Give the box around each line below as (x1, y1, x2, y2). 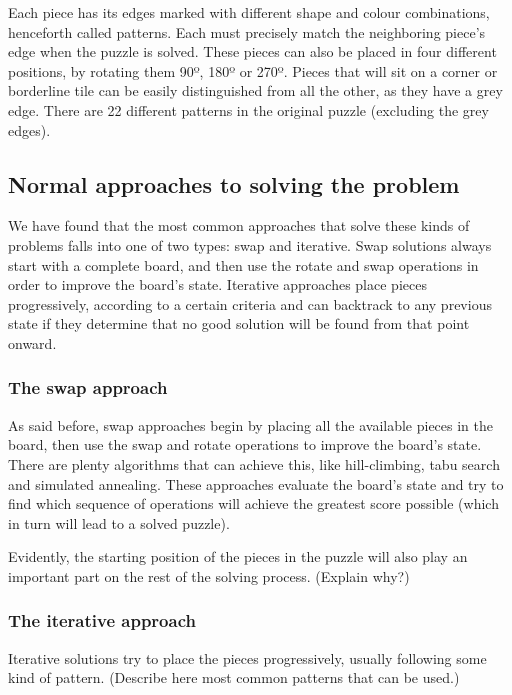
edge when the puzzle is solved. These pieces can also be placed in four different (8, 41, 497, 62)
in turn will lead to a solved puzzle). (8, 512, 230, 533)
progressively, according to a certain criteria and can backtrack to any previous (8, 293, 492, 314)
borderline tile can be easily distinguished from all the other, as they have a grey (8, 80, 503, 101)
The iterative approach (8, 608, 196, 633)
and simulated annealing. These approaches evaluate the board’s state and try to (8, 473, 504, 494)
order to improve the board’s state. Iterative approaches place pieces (8, 274, 427, 295)
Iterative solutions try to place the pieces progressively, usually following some (8, 647, 487, 668)
